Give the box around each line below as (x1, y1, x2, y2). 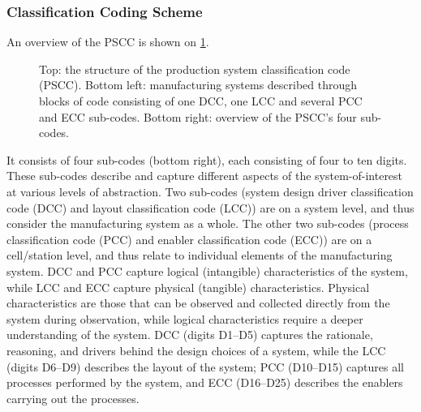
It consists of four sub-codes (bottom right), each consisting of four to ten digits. (6, 151, 407, 168)
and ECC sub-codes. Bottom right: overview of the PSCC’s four (39, 108, 357, 125)
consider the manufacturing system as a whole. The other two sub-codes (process (6, 215, 409, 232)
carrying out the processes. (6, 389, 140, 406)
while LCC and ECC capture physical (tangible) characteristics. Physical (6, 278, 370, 295)
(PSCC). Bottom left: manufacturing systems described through (39, 76, 358, 93)
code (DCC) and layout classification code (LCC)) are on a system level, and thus (6, 199, 415, 216)
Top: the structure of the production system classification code (39, 60, 350, 77)
